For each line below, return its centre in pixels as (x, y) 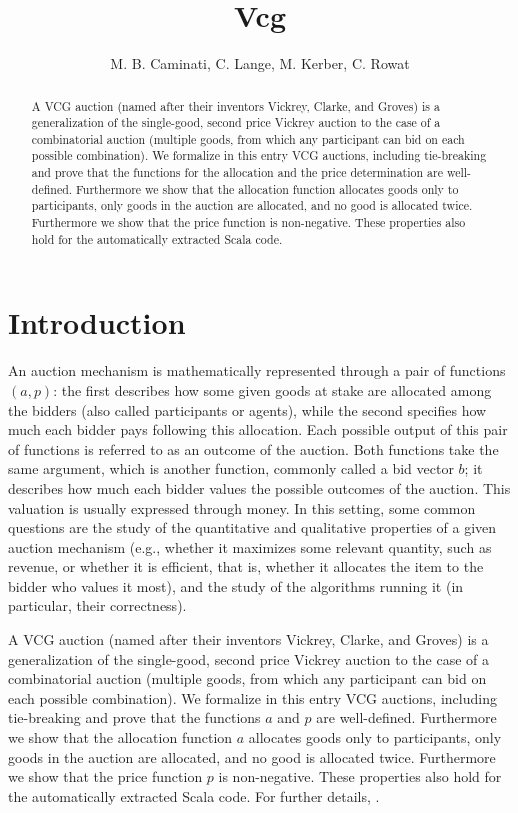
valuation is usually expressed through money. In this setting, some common (242, 507)
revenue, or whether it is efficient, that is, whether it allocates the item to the (246, 566)
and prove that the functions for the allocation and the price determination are (237, 172)
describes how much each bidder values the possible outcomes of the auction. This (259, 487)
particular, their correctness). (97, 605)
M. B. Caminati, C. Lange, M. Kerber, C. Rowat (260, 63)
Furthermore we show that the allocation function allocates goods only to (267, 188)
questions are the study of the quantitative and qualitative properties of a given (252, 527)
